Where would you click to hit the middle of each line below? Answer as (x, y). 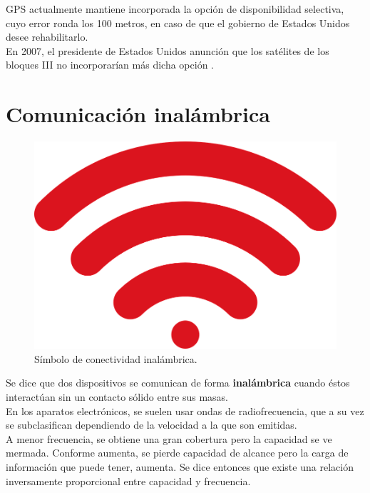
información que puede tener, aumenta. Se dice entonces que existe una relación (180, 467)
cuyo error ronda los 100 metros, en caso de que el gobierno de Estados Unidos (178, 23)
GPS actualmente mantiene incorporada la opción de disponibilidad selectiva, (175, 9)
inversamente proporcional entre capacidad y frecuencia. (128, 480)
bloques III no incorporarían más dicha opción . (110, 65)
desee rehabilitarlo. (47, 37)
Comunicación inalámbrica (138, 114)
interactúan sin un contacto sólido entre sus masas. (117, 397)
